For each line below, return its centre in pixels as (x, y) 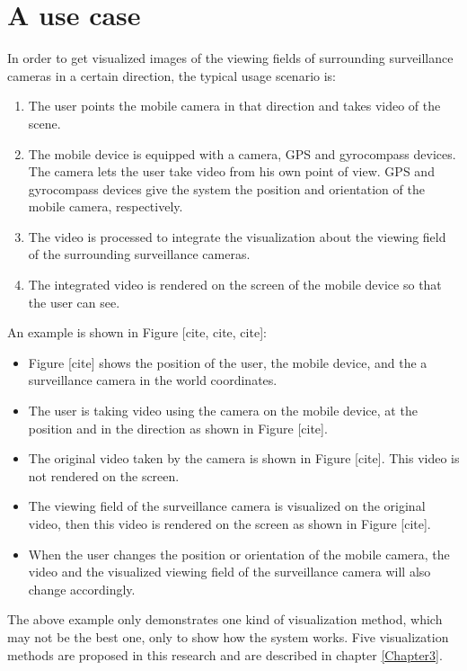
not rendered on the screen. (104, 475)
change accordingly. (82, 589)
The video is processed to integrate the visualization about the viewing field (237, 236)
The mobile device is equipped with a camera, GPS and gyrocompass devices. (242, 153)
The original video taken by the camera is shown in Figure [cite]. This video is (244, 458)
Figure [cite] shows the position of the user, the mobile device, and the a (228, 362)
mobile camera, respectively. (106, 206)
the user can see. (74, 302)
